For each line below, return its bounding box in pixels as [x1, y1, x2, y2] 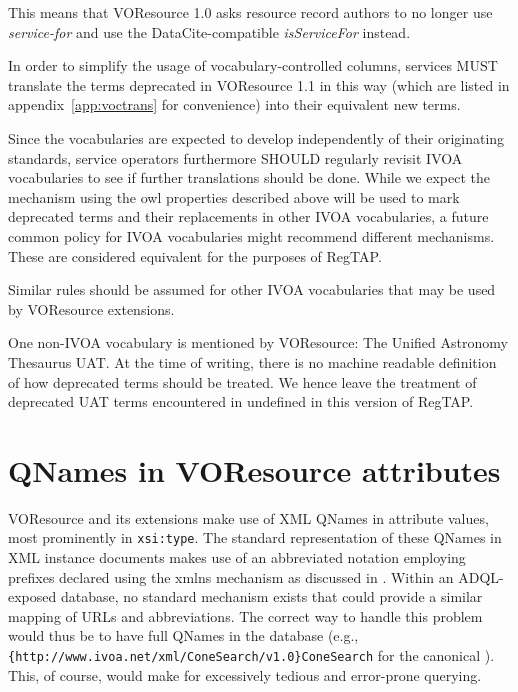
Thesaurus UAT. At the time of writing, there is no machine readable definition [8, 351, 497, 372]
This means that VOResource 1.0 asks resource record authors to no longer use [8, 2, 493, 22]
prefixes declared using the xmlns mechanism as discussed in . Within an [8, 566, 454, 587]
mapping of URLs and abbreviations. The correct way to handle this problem [8, 605, 483, 626]
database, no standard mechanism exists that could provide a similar [60, 586, 483, 607]
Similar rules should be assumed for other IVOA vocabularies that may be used [8, 279, 496, 300]
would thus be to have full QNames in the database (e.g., [8, 625, 359, 646]
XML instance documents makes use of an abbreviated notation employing [8, 547, 466, 568]
